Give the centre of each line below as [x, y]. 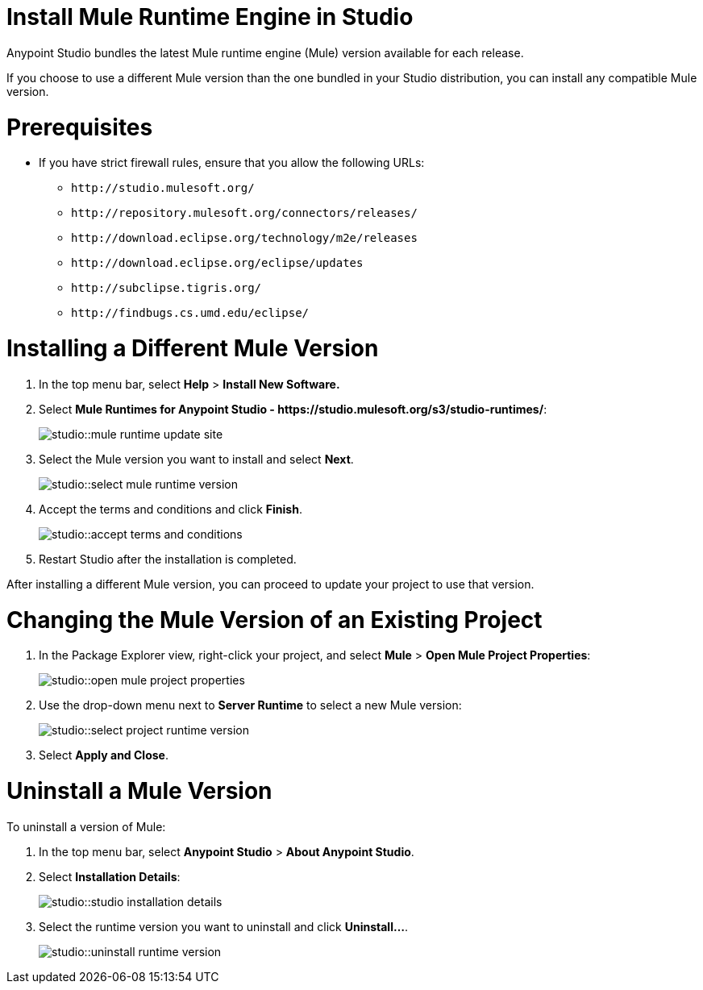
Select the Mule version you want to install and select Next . [196, 459]
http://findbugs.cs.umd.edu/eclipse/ [190, 313]
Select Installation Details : [110, 876]
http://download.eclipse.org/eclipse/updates [217, 263]
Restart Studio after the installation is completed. [168, 559]
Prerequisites [80, 127]
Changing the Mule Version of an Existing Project [275, 620]
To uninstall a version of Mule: [86, 826]
